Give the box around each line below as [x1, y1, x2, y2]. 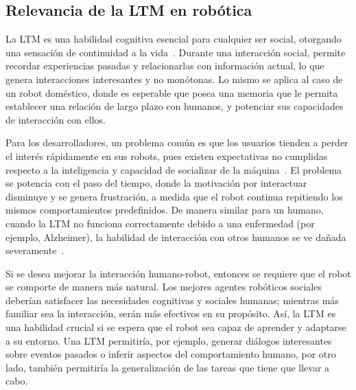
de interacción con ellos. [5, 112, 106, 126]
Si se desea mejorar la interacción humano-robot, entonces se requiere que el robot [5, 266, 351, 280]
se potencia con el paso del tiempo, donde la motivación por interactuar [5, 176, 307, 190]
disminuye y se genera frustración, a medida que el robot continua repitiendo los [5, 189, 343, 203]
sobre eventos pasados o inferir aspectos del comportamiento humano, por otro [5, 347, 336, 361]
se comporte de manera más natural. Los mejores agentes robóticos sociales [5, 279, 322, 294]
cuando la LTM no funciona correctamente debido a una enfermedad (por [5, 216, 315, 230]
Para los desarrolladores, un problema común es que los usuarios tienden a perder [5, 135, 348, 150]
